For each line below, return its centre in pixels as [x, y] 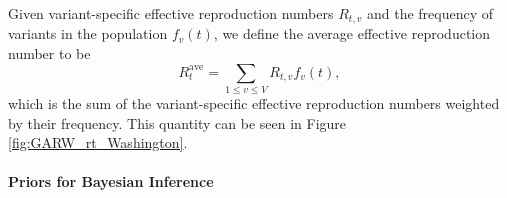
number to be [49, 53]
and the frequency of [430, 13]
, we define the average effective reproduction [352, 33]
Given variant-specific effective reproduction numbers [171, 13]
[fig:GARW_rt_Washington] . [98, 142]
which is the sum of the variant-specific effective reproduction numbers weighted [254, 102]
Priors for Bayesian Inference [111, 181]
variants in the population [88, 33]
